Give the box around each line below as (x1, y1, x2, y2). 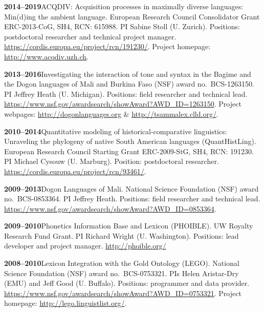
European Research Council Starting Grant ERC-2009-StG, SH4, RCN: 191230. (4, 145, 254, 156)
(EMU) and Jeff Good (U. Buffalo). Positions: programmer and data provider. (4, 278, 250, 288)
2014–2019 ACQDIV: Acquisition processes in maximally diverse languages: (4, 1, 244, 11)
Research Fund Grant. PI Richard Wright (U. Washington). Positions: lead (4, 230, 239, 241)
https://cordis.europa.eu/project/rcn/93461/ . (4, 165, 146, 176)
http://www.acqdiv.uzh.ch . (4, 51, 89, 61)
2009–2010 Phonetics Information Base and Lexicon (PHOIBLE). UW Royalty (4, 220, 253, 231)
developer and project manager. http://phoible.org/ (4, 240, 166, 251)
